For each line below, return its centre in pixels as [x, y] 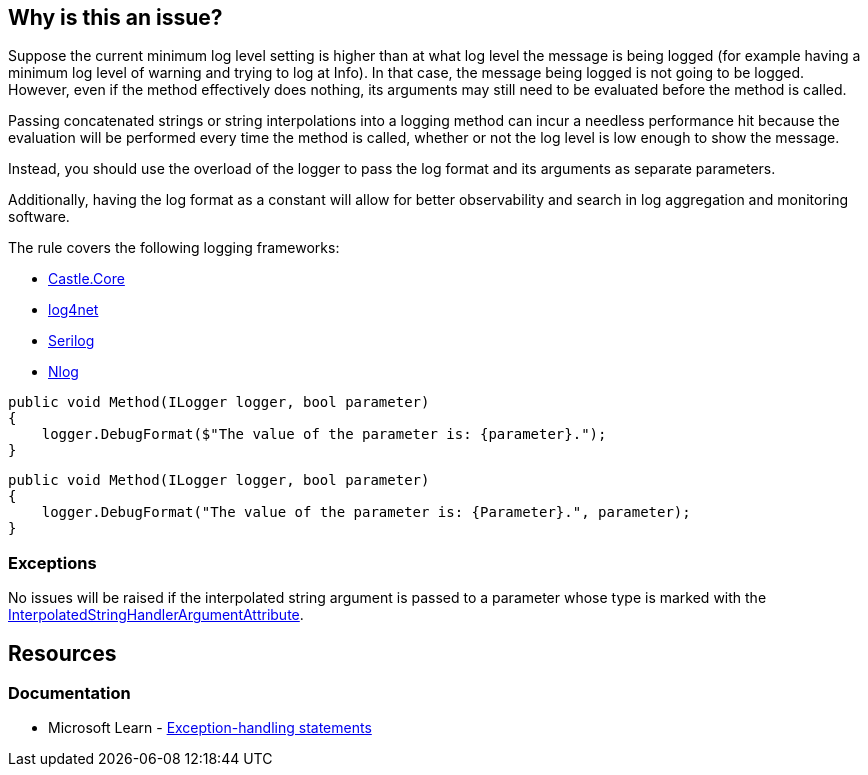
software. [39, 217]
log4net [73, 310]
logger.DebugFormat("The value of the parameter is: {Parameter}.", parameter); [366, 512]
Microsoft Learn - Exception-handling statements [210, 728]
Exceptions [52, 562]
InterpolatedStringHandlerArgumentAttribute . [156, 615]
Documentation [69, 693]
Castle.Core [86, 279]
